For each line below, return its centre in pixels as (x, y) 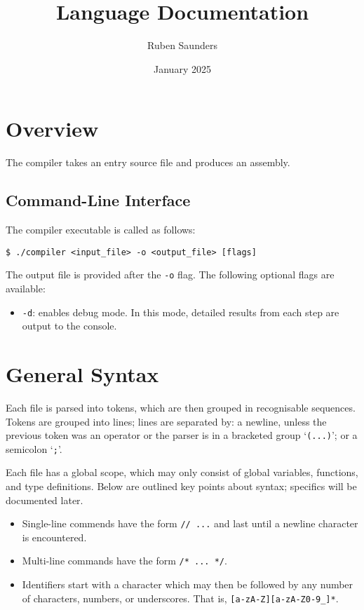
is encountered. (54, 537)
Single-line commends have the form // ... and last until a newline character (190, 523)
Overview (52, 129)
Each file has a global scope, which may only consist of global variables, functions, (182, 472)
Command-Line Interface (98, 200)
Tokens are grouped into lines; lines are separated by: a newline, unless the (166, 421)
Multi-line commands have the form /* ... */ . (124, 561)
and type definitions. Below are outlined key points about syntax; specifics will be (181, 486)
